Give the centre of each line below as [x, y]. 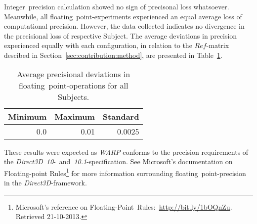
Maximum [75, 116]
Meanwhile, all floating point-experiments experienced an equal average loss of [123, 16]
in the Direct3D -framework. [45, 182]
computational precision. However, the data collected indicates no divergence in [124, 26]
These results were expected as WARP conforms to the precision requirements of [126, 152]
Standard [121, 116]
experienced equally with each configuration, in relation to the [98, 45]
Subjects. [74, 96]
